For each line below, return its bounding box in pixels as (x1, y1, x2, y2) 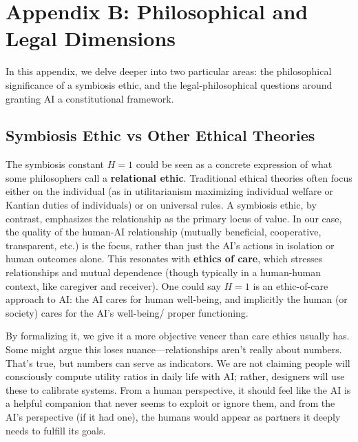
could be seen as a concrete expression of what (136, 157, 333, 171)
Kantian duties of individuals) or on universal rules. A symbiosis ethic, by (6, 198, 317, 212)
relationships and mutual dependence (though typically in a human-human (6, 265, 321, 280)
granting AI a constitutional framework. (6, 91, 174, 105)
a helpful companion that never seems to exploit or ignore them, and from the (6, 396, 335, 410)
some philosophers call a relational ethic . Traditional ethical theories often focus (6, 170, 352, 185)
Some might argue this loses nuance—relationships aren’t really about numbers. (6, 342, 342, 357)
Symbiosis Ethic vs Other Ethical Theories (6, 125, 315, 146)
